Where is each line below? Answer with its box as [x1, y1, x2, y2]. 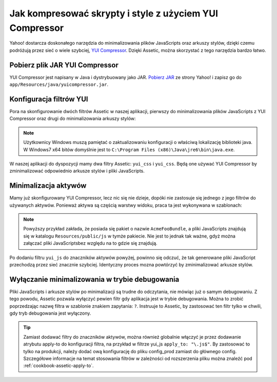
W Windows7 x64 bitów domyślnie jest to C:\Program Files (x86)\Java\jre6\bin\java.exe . [23, 147, 235, 153]
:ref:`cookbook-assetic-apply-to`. [23, 362, 94, 369]
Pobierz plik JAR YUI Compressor [9, 61, 119, 69]
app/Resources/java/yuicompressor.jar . [9, 81, 109, 87]
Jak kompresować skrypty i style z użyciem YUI [9, 8, 218, 19]
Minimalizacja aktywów [9, 181, 87, 190]
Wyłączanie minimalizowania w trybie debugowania [9, 275, 180, 284]
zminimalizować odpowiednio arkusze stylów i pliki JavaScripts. [9, 168, 145, 174]
